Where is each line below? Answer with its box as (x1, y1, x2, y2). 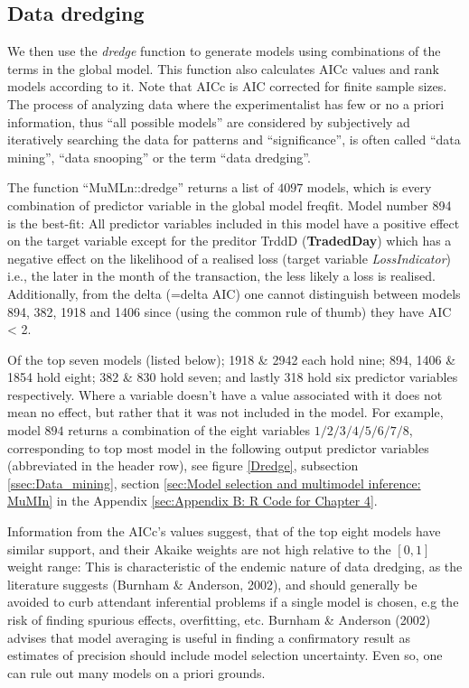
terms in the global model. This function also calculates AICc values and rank (7, 59, 440, 78)
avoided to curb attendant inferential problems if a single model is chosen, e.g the (7, 592, 459, 611)
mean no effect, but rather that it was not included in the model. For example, (7, 403, 444, 422)
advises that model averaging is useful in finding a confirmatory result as (7, 628, 410, 646)
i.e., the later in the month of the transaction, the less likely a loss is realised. (7, 266, 436, 285)
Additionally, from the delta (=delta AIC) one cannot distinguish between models (7, 284, 461, 302)
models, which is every (306, 178, 432, 197)
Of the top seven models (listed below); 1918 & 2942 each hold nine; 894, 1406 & (7, 349, 456, 368)
